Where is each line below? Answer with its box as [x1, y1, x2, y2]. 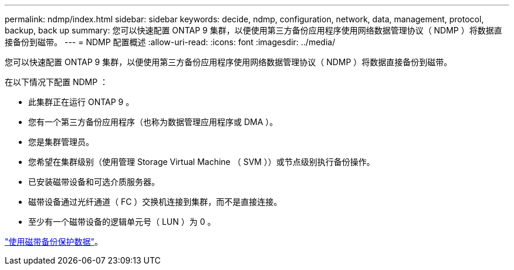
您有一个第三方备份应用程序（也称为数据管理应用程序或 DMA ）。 [28, 117, 278, 127]
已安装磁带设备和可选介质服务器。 [28, 177, 160, 187]
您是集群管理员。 [28, 137, 94, 147]
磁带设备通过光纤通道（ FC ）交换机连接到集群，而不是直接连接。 [28, 197, 282, 207]
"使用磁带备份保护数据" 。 [5, 237, 103, 247]
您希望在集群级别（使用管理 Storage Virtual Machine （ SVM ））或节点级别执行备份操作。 [28, 157, 375, 167]
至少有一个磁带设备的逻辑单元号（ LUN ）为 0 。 [28, 217, 216, 227]
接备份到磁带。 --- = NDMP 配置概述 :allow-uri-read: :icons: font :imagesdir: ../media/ [5, 37, 336, 47]
